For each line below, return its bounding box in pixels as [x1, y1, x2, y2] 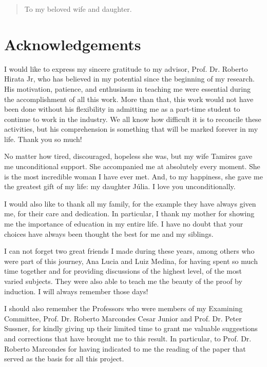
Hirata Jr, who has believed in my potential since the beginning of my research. [4, 73, 255, 84]
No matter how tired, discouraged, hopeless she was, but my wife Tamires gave [4, 151, 253, 161]
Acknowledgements [4, 33, 141, 54]
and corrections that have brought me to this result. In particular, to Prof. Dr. [4, 333, 252, 343]
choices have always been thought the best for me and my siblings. [4, 228, 214, 239]
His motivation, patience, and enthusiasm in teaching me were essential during [4, 83, 251, 94]
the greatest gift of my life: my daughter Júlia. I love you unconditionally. [4, 181, 236, 192]
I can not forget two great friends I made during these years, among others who [4, 246, 255, 256]
